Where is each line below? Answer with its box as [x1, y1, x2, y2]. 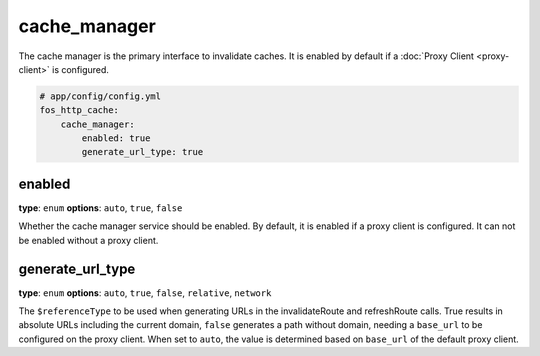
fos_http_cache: [39, 105, 120, 116]
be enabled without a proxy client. [18, 234, 159, 246]
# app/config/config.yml [39, 90, 162, 102]
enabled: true [81, 133, 151, 144]
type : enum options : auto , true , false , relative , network [18, 286, 272, 299]
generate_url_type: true [81, 146, 204, 158]
